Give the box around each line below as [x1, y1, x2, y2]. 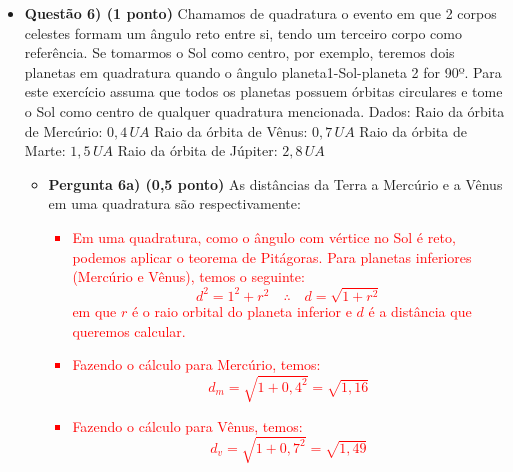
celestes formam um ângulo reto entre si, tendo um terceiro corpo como [24, 22, 462, 43]
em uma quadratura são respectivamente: [48, 193, 301, 214]
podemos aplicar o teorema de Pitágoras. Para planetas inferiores [72, 246, 472, 267]
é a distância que [368, 301, 472, 322]
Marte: [24, 140, 66, 161]
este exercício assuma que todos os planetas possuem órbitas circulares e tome [24, 81, 503, 102]
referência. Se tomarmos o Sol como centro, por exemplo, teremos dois [24, 42, 455, 63]
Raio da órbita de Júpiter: [117, 140, 278, 161]
